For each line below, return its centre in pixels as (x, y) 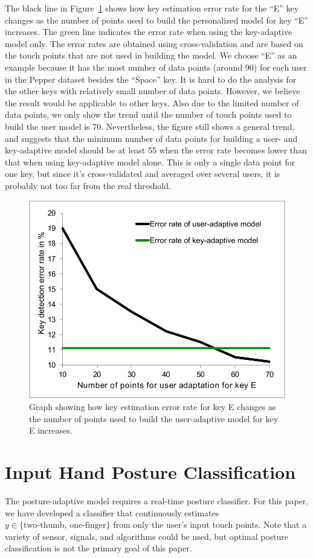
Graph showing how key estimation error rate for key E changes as (153, 407)
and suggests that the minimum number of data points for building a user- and (151, 138)
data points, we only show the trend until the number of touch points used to (148, 114)
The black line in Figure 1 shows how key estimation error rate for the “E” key (152, 8)
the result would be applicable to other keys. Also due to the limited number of (152, 102)
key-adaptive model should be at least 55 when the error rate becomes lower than (156, 150)
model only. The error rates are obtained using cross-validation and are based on (154, 43)
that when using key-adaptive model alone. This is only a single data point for (150, 162)
